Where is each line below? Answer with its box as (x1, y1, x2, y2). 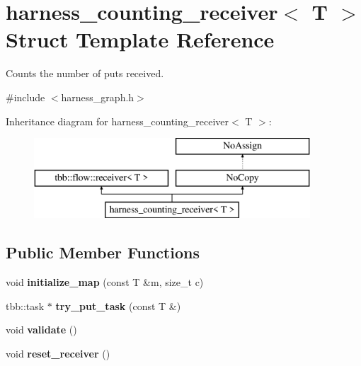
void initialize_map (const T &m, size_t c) (6, 275, 204, 290)
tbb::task (6, 298, 45, 313)
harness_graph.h (61, 89, 134, 104)
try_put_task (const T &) (55, 298, 181, 313)
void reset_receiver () (6, 346, 110, 361)
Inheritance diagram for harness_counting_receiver (6, 113, 229, 128)
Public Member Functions (6, 241, 200, 263)
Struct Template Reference (6, 25, 275, 54)
